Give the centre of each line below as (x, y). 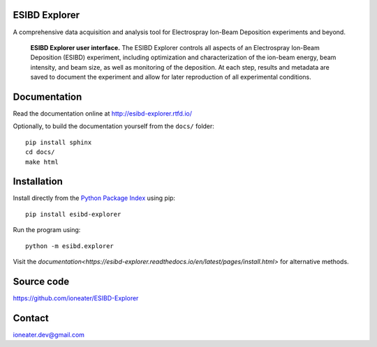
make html (42, 162)
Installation (38, 182)
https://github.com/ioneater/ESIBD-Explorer (76, 298)
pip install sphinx (59, 142)
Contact (31, 318)
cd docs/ (40, 152)
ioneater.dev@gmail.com (49, 334)
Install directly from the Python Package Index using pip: (94, 198)
